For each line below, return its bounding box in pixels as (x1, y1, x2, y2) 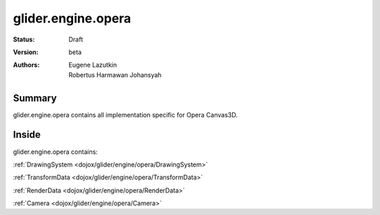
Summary (13, 92, 57, 104)
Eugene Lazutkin (68, 60, 118, 70)
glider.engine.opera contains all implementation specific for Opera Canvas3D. (13, 110, 239, 119)
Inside (13, 129, 42, 141)
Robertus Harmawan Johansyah (68, 70, 162, 79)
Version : (13, 48, 39, 56)
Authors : (13, 60, 40, 70)
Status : (13, 35, 35, 44)
